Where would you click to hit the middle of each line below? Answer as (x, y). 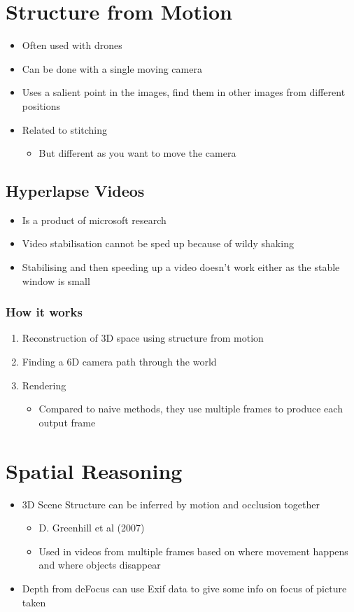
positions (41, 105)
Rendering (44, 385)
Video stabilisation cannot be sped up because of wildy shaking (158, 243)
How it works (44, 312)
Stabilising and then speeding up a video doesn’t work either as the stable (181, 267)
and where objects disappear (100, 565)
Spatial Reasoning (94, 470)
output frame (67, 422)
